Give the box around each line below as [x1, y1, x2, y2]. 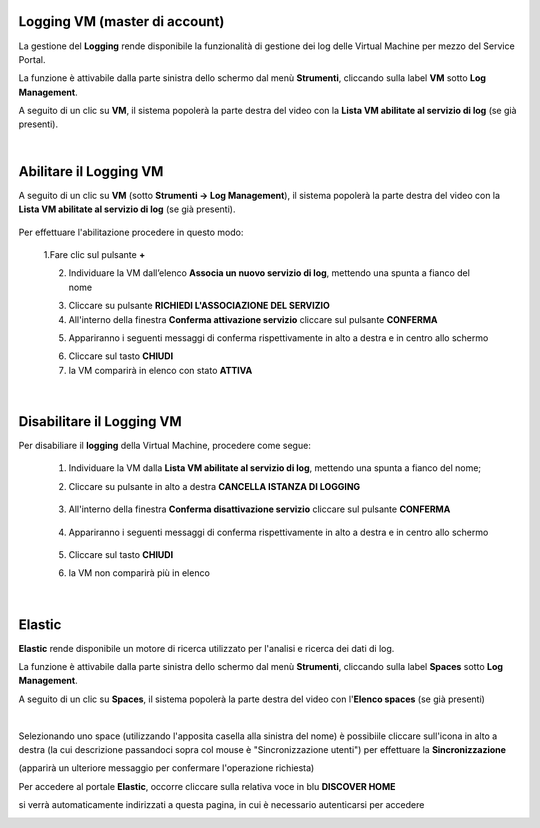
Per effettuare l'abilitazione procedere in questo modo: [18, 226, 244, 238]
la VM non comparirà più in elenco [68, 567, 210, 579]
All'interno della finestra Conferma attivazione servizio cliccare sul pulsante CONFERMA [68, 313, 438, 325]
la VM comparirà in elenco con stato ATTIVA [68, 364, 253, 376]
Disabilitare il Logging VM [18, 413, 182, 430]
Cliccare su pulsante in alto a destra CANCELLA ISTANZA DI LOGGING [68, 480, 361, 492]
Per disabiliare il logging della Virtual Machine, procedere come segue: [18, 439, 312, 451]
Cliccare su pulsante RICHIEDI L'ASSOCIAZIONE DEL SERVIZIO [68, 300, 330, 312]
